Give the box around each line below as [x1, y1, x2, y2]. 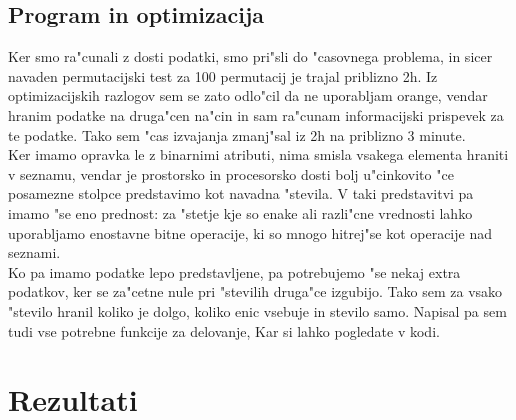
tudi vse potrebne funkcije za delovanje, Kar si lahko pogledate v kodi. [8, 320, 440, 341]
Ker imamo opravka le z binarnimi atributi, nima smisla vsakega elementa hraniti [8, 144, 509, 165]
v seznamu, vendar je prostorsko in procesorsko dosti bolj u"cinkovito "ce [8, 163, 454, 184]
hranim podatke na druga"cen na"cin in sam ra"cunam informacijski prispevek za [8, 104, 504, 125]
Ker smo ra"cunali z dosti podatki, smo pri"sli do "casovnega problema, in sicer [8, 46, 493, 67]
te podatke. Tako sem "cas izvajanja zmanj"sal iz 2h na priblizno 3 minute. [8, 124, 466, 145]
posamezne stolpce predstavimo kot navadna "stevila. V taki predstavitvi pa [8, 183, 474, 204]
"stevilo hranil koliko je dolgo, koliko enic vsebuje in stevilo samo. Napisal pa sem [8, 300, 507, 321]
